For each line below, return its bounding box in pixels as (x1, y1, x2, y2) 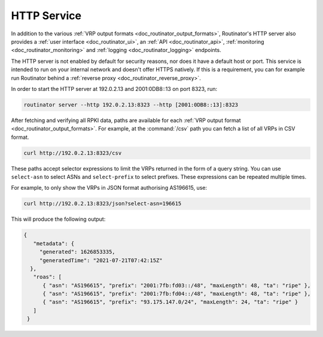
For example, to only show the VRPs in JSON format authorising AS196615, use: (11, 184, 208, 192)
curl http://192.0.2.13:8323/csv (23, 150, 122, 156)
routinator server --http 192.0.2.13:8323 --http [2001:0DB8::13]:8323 (23, 101, 239, 108)
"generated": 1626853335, (39, 248, 116, 256)
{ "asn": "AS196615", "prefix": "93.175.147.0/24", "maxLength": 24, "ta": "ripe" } (42, 299, 298, 305)
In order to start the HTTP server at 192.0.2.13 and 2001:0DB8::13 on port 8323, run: (11, 85, 218, 92)
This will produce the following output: (11, 215, 106, 223)
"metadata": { (33, 240, 75, 247)
